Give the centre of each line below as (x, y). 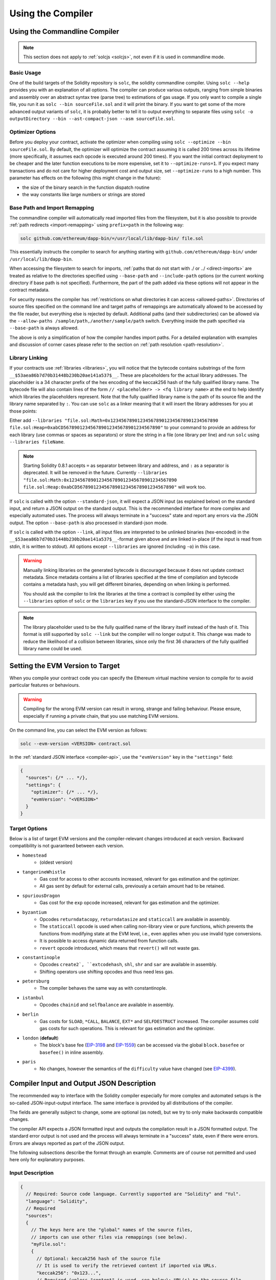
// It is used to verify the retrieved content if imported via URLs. (127, 1266)
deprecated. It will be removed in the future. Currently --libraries (95, 473)
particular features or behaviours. (45, 685)
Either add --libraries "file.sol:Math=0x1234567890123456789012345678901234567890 (114, 420)
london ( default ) (40, 1038)
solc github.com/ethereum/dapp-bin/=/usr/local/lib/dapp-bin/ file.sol (112, 239)
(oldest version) (56, 862)
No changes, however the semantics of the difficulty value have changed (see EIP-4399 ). (138, 1069)
